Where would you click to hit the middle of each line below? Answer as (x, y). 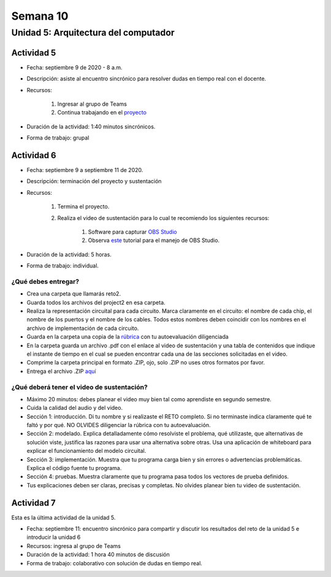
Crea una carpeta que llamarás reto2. (74, 294)
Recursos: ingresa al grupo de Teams (74, 546)
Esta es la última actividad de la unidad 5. (63, 517)
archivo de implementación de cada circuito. (83, 328)
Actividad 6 (34, 155)
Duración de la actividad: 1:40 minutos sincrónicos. (91, 127)
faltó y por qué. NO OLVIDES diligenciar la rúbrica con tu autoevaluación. (119, 425)
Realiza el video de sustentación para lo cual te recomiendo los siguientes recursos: (163, 218)
